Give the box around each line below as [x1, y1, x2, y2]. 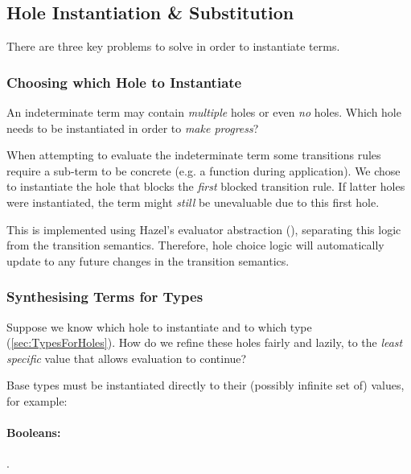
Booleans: [6, 424, 61, 441]
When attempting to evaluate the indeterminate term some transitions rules [6, 146, 381, 163]
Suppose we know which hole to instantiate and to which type [6, 318, 312, 335]
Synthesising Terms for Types [6, 286, 203, 307]
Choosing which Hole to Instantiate [6, 72, 242, 92]
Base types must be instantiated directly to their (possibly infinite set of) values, [6, 377, 405, 394]
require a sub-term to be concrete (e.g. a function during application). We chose [6, 162, 401, 179]
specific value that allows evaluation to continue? [6, 349, 247, 366]
